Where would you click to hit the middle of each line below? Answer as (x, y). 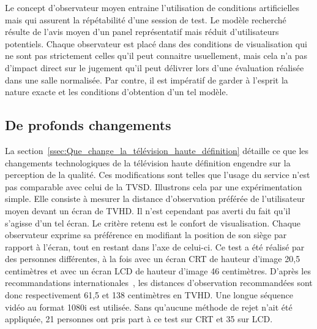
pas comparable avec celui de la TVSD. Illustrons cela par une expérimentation (154, 186)
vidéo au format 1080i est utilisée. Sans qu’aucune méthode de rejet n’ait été (149, 307)
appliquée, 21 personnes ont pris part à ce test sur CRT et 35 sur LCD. (139, 319)
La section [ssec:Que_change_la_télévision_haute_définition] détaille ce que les (157, 150)
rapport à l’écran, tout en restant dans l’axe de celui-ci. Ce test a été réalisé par (155, 246)
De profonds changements (88, 125)
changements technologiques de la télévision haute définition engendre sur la (148, 162)
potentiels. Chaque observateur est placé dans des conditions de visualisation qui (156, 43)
